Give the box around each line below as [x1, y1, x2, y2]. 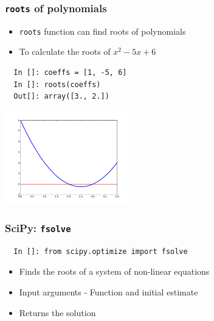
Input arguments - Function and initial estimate [19, 285, 198, 298]
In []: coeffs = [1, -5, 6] [13, 68, 127, 77]
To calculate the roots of [19, 45, 111, 58]
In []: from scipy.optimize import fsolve [13, 247, 188, 256]
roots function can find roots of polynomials [19, 24, 186, 37]
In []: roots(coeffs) [13, 80, 101, 89]
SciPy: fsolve [5, 220, 71, 235]
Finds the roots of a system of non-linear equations [19, 265, 210, 278]
